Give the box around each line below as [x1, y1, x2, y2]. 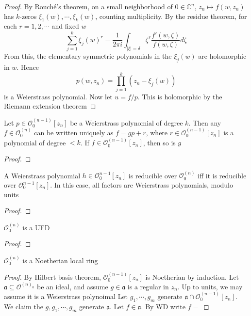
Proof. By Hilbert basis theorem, [4, 272, 101, 282]
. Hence [17, 62, 39, 72]
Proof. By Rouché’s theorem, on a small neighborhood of [4, 1, 173, 11]
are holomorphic [198, 51, 247, 61]
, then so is [143, 137, 176, 147]
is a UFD [22, 222, 50, 232]
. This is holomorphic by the [137, 91, 222, 101]
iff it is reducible [198, 170, 247, 180]
